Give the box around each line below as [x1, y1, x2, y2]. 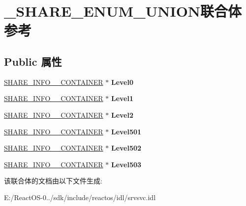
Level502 [111, 143, 142, 153]
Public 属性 [4, 53, 62, 69]
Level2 [111, 109, 134, 120]
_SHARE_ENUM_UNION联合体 [4, 1, 242, 21]
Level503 [111, 159, 142, 169]
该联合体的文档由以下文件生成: [4, 176, 102, 186]
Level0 [111, 77, 134, 87]
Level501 [111, 126, 142, 136]
